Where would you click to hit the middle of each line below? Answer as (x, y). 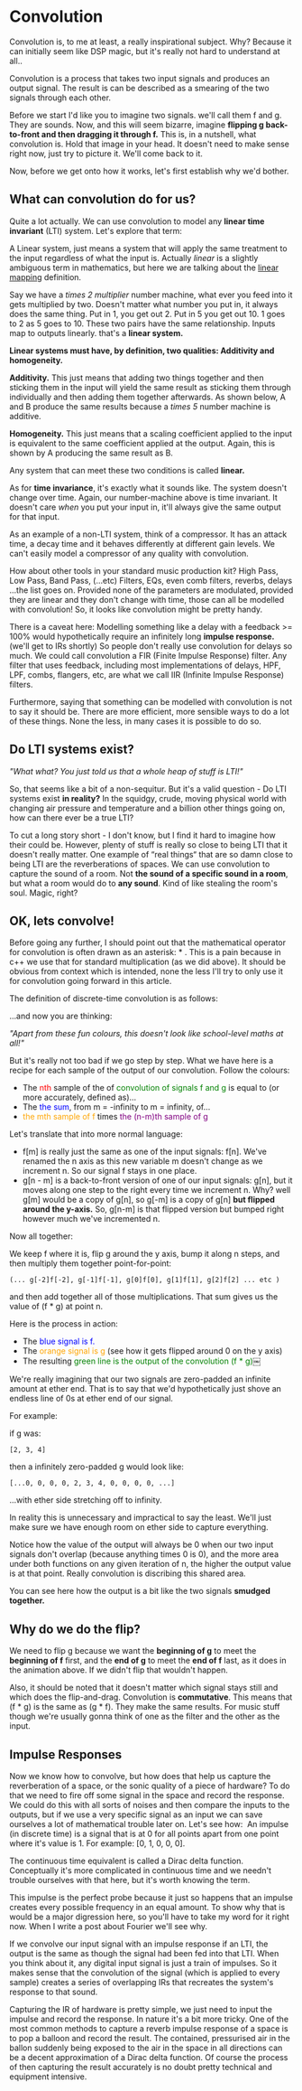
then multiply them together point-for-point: (91, 1263)
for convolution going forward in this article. (91, 981)
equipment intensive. (48, 2077)
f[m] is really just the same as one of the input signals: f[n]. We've (145, 1152)
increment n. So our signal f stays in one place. (110, 1171)
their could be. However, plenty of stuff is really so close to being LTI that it (149, 844)
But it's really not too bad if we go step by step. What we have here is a (142, 1061)
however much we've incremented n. (91, 1219)
